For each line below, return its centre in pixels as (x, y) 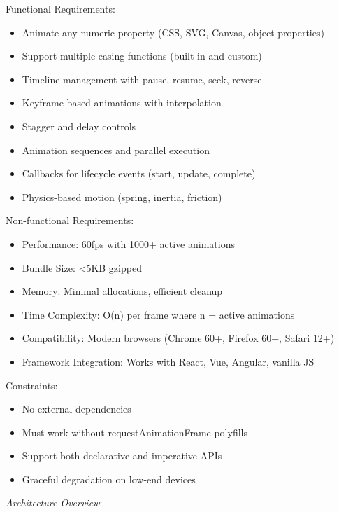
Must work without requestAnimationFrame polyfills (135, 432)
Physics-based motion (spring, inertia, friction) (122, 196)
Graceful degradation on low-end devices (109, 479)
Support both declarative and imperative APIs (122, 456)
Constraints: (32, 385)
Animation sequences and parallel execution (116, 150)
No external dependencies (77, 409)
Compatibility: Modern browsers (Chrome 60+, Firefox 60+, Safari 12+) (178, 338)
